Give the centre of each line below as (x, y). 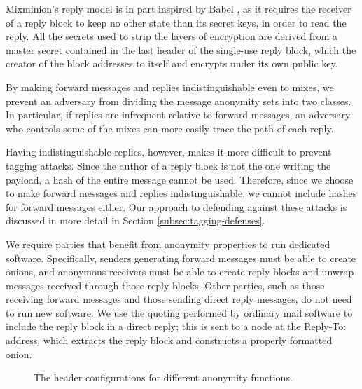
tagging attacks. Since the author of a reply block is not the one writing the (168, 165)
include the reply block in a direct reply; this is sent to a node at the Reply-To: (176, 326)
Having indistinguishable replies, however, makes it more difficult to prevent (169, 152)
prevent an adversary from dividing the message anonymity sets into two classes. (179, 101)
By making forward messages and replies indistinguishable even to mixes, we (170, 87)
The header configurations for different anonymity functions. (163, 377)
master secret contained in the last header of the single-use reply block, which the (181, 49)
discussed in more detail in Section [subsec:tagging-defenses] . (135, 220)
